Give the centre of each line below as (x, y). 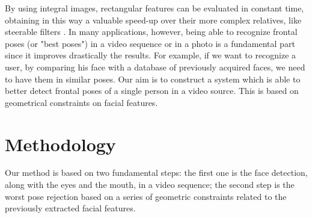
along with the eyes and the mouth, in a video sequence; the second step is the (150, 185)
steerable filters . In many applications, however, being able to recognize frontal (151, 32)
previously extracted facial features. (70, 208)
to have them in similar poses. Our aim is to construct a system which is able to (153, 79)
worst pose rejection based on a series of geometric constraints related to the (146, 196)
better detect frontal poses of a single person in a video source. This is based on (152, 91)
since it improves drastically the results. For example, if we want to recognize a (151, 55)
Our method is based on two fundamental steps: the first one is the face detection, (156, 173)
